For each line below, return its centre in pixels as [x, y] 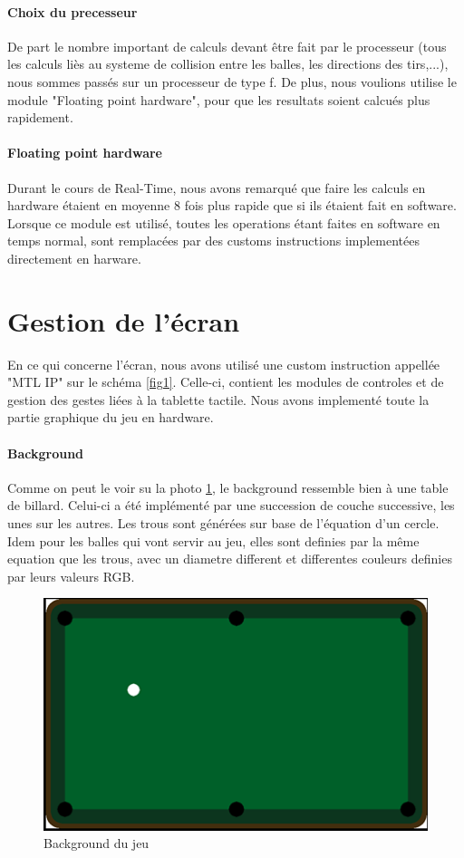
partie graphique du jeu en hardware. [111, 417]
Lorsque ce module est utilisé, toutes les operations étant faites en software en [224, 222]
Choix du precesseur [72, 11]
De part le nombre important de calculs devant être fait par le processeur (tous [227, 46]
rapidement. [40, 117]
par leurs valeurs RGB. [71, 576]
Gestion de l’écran [124, 320]
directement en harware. [74, 258]
